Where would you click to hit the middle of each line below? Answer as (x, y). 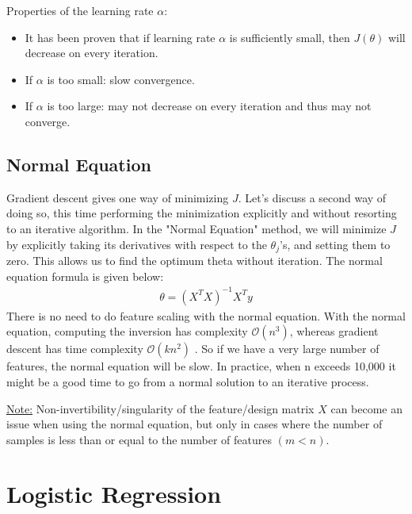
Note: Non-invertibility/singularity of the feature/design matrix (160, 408)
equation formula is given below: (85, 276)
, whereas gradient (334, 331)
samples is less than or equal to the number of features (139, 439)
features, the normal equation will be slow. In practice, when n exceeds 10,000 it (201, 366)
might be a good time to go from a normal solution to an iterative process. (188, 381)
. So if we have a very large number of (287, 349)
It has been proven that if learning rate (120, 37)
